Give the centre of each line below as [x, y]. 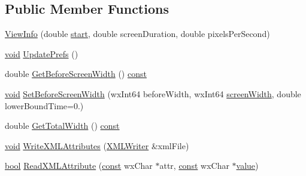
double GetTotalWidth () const [62, 126]
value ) [247, 166]
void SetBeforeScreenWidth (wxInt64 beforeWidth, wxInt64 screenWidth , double [153, 93]
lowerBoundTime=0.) [44, 105]
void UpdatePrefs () [42, 53]
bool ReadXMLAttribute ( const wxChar [79, 166]
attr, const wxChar [194, 166]
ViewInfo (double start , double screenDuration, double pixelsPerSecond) [137, 34]
